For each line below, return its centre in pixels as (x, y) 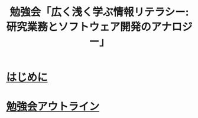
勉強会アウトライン (53, 107)
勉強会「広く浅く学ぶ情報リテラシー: (99, 12)
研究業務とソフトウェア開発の (79, 27)
